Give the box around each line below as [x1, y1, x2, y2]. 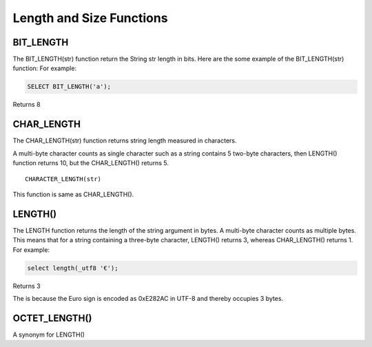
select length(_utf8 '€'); [27, 264, 118, 272]
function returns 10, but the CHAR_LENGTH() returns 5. [12, 159, 169, 167]
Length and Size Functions [12, 10, 168, 25]
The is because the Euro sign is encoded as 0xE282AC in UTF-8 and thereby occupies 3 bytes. [12, 294, 284, 302]
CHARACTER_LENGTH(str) [25, 175, 102, 182]
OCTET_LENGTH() [12, 312, 92, 324]
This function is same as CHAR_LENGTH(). [12, 190, 134, 198]
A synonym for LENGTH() [12, 330, 85, 339]
